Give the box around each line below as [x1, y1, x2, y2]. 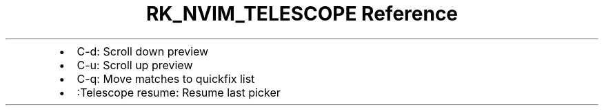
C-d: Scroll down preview [77, 44, 209, 58]
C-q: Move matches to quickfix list [77, 71, 255, 86]
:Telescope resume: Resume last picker [77, 85, 281, 99]
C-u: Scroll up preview [77, 58, 193, 72]
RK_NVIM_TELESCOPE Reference [145, 2, 459, 25]
